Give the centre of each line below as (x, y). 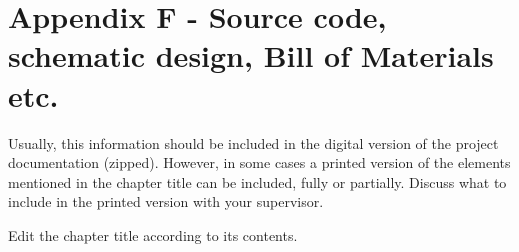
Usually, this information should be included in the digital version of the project (253, 142)
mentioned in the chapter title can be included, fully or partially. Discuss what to (257, 181)
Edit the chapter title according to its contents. (153, 234)
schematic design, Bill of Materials (251, 55)
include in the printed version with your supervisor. (166, 201)
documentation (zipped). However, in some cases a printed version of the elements (259, 162)
